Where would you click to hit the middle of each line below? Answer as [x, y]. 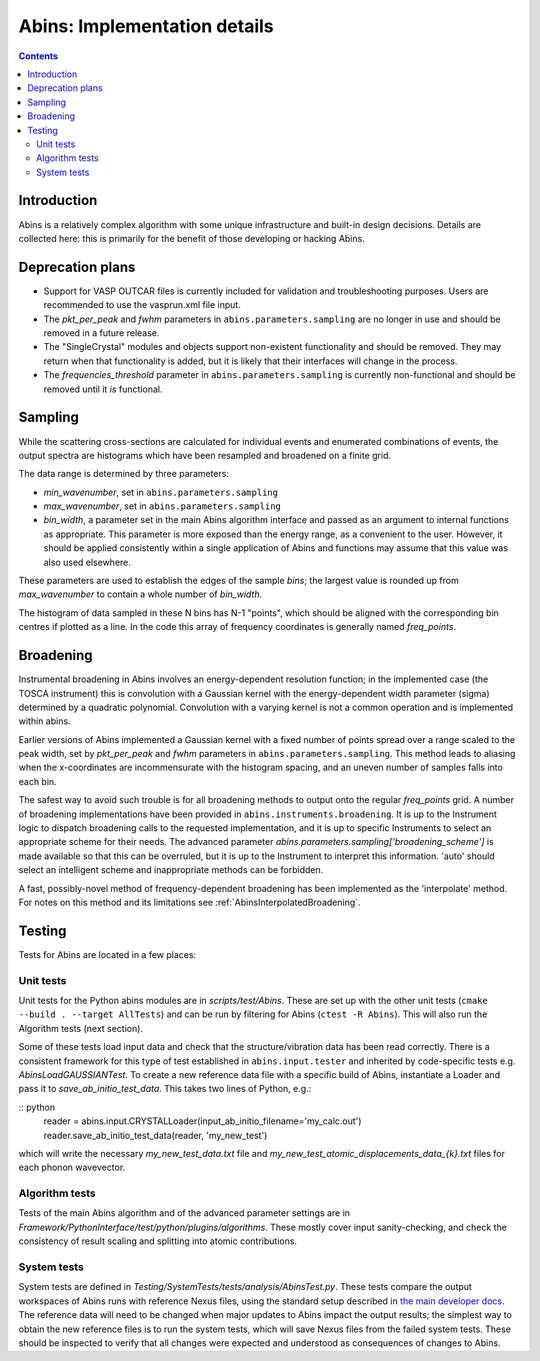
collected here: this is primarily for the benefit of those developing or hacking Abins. [191, 238]
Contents [38, 56]
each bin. [37, 781]
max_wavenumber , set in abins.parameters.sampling [162, 506]
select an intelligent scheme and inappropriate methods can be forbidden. [171, 870]
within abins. [44, 721]
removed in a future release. [101, 333]
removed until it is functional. [103, 389]
